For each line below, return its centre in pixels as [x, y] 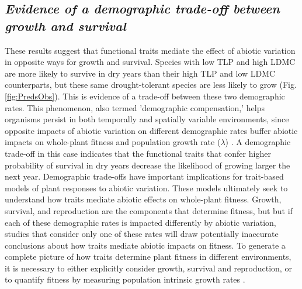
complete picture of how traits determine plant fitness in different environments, [148, 257]
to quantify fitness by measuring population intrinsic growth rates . [125, 279]
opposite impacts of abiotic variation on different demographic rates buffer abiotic [151, 130]
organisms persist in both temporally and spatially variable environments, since [147, 119]
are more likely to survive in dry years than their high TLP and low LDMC [140, 73]
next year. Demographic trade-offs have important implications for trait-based [144, 176]
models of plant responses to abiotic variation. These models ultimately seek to [146, 187]
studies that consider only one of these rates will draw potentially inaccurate [142, 234]
